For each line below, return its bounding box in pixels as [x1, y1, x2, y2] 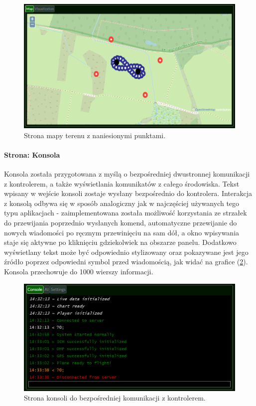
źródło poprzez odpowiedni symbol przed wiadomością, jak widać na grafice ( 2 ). [4, 256, 248, 267]
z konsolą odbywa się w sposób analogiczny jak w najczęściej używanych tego [4, 198, 240, 208]
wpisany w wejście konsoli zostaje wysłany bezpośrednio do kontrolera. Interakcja [4, 188, 253, 199]
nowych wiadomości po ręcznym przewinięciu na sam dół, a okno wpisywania [4, 227, 240, 237]
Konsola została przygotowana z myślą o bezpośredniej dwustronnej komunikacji [4, 169, 250, 179]
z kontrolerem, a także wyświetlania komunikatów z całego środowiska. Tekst [4, 178, 240, 189]
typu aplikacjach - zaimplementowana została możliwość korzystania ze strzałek [4, 207, 247, 218]
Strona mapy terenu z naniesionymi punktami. [24, 130, 166, 140]
